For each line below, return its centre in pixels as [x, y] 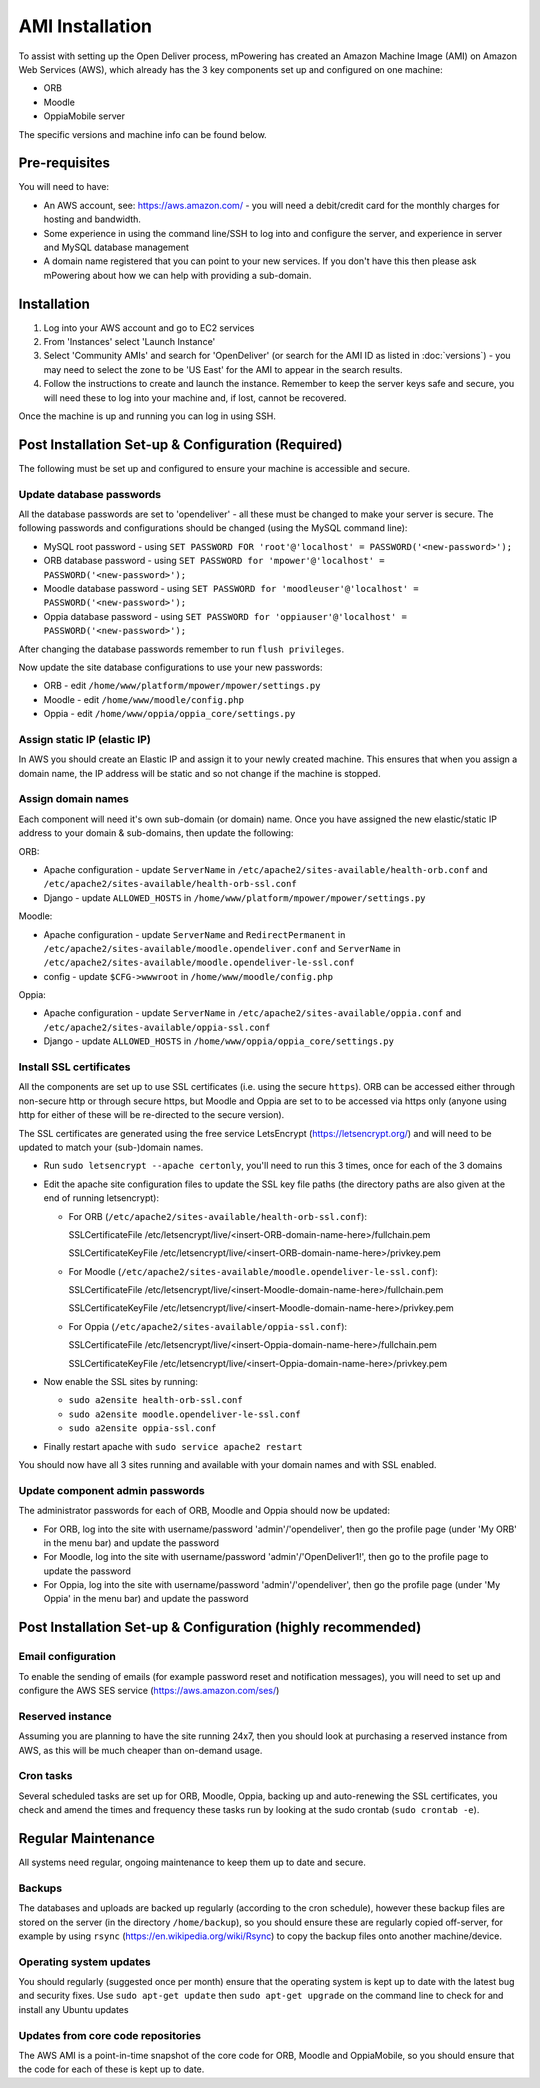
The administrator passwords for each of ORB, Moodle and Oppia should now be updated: [204, 1511]
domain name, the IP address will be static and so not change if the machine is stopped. [199, 773]
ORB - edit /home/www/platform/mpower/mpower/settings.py [182, 686]
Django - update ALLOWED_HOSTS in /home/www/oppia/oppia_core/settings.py [219, 1041]
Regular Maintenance [86, 1838]
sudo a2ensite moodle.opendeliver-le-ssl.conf [184, 1414]
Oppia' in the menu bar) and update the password [146, 1599]
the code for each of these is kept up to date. [111, 2069]
